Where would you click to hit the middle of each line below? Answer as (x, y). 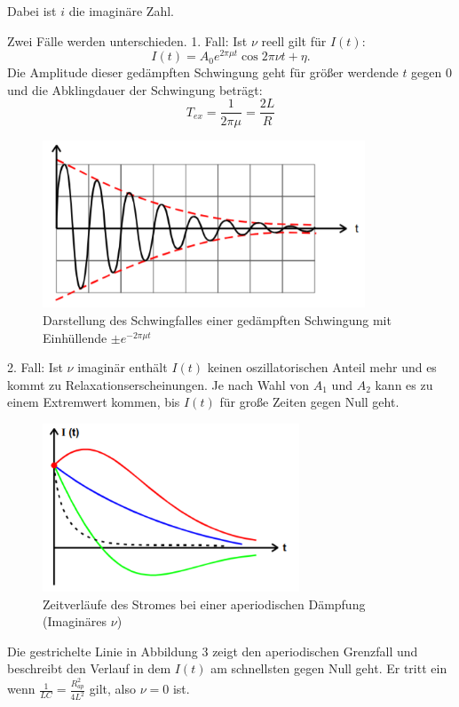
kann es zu (404, 384)
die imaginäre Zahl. (121, 11)
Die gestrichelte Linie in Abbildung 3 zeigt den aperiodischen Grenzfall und (213, 651)
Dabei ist (32, 11)
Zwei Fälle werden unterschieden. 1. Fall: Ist (127, 40)
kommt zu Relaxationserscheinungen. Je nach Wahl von (158, 384)
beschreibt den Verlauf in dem (89, 668)
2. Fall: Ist (35, 367)
